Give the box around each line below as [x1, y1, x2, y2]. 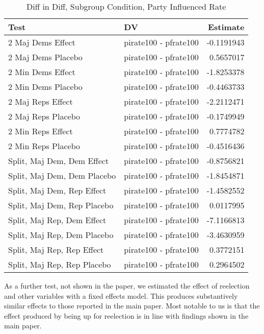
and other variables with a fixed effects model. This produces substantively [4, 290, 238, 301]
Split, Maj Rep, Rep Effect [8, 244, 104, 255]
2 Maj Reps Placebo [8, 110, 80, 122]
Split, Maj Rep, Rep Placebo [8, 258, 111, 270]
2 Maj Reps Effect [8, 96, 73, 107]
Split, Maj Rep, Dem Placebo [8, 229, 114, 241]
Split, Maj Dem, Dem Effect [8, 155, 109, 166]
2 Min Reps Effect [8, 125, 73, 137]
